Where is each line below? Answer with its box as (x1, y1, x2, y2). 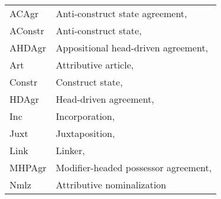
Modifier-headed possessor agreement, (56, 161, 212, 174)
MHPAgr (9, 161, 47, 174)
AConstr (9, 24, 44, 37)
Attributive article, (56, 58, 134, 71)
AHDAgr (9, 41, 47, 54)
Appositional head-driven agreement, (56, 41, 209, 54)
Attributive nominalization (56, 178, 167, 191)
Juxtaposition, (56, 126, 115, 140)
